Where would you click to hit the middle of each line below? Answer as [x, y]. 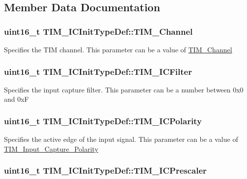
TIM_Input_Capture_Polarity [51, 148]
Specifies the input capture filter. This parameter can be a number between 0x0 [124, 89]
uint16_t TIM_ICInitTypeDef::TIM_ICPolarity [103, 121]
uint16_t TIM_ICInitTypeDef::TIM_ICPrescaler [105, 170]
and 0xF [16, 99]
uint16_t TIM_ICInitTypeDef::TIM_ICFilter [98, 71]
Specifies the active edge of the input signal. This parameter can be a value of [121, 139]
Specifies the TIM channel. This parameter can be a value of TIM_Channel [118, 49]
